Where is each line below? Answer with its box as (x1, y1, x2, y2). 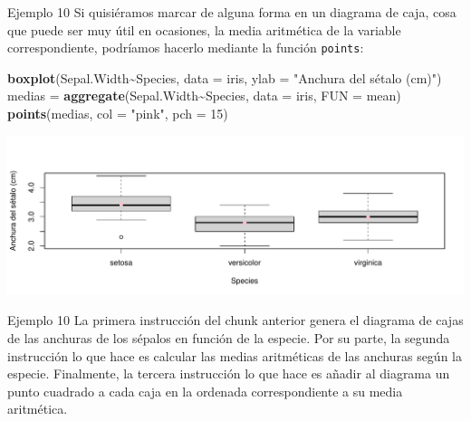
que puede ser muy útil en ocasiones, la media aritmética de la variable (7, 20, 401, 39)
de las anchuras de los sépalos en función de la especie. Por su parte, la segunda (7, 329, 450, 348)
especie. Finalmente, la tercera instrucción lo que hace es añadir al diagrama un (7, 364, 450, 383)
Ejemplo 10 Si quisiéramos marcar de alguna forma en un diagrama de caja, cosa (7, 3, 457, 21)
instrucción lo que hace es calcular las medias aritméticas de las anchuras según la (7, 346, 462, 365)
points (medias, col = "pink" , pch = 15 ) (7, 104, 228, 123)
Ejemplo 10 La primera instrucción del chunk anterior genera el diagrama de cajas (7, 311, 464, 330)
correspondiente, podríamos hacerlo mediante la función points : (7, 38, 364, 57)
